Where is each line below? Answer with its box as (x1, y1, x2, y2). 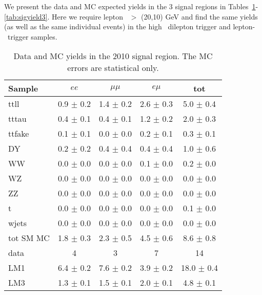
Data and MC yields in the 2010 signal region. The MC (13, 50, 213, 62)
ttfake (8, 127, 29, 140)
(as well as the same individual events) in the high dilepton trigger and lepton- (4, 21, 255, 32)
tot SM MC (8, 232, 50, 244)
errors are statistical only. (67, 62, 159, 74)
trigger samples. (7, 31, 57, 42)
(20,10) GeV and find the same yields (140, 11, 258, 22)
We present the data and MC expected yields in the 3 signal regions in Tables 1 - (4, 1, 258, 11)
